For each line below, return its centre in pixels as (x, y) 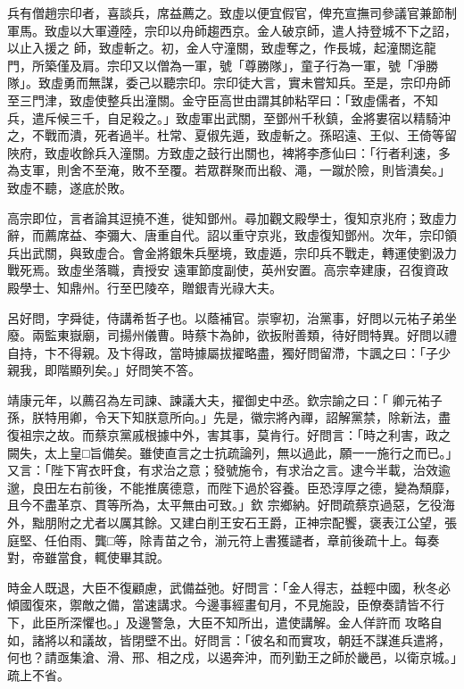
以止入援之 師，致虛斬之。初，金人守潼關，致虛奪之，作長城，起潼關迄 (215, 48)
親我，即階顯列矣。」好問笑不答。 (104, 370)
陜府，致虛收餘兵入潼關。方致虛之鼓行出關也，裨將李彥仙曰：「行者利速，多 (229, 152)
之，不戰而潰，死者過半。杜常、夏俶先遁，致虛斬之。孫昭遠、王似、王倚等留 (232, 135)
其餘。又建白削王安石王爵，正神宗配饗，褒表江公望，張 (294, 523)
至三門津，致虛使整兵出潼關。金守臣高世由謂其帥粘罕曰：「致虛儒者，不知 (223, 100)
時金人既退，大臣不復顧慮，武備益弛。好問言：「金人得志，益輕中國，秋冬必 (229, 587)
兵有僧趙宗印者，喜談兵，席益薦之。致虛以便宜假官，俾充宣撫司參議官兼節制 (232, 12)
